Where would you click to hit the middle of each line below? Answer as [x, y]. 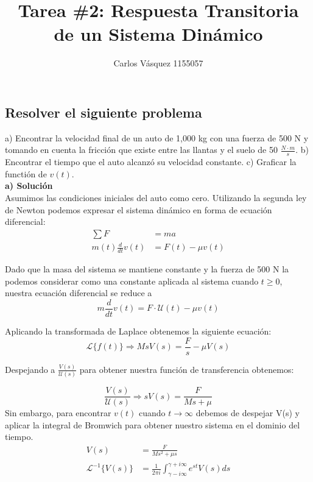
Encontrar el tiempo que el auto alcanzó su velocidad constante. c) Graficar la [151, 162]
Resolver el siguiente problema [104, 112]
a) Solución [29, 186]
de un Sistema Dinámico [158, 34]
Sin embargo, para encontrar [58, 413]
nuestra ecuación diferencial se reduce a [79, 293]
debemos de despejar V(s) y [248, 413]
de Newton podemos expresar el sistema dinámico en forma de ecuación [139, 209]
